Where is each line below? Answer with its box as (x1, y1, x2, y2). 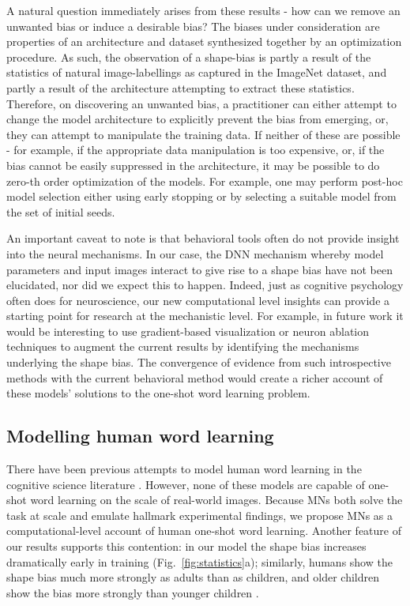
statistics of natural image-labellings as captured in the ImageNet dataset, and (6, 64, 387, 81)
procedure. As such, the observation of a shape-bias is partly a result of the (6, 48, 371, 65)
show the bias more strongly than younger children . (6, 584, 259, 600)
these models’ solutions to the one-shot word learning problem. (6, 385, 310, 401)
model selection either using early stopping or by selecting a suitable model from (6, 188, 397, 205)
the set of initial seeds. (6, 203, 115, 220)
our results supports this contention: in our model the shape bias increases (6, 538, 367, 555)
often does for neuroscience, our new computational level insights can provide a (6, 292, 390, 308)
